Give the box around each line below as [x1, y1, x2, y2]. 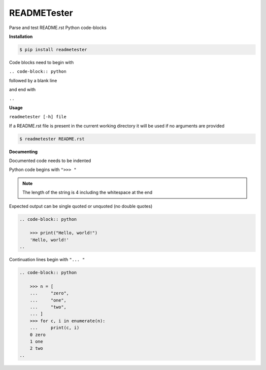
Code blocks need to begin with [9, 59, 74, 65]
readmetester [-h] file [9, 114, 66, 120]
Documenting [9, 148, 38, 155]
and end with [9, 87, 36, 93]
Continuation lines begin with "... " [9, 257, 85, 263]
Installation [9, 34, 33, 39]
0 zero [30, 332, 46, 337]
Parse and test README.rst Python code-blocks [9, 25, 107, 31]
